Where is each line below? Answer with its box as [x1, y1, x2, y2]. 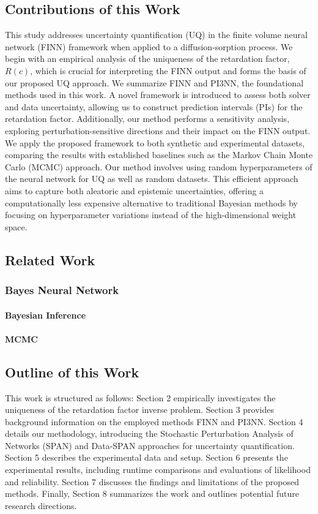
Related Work [5, 250, 95, 269]
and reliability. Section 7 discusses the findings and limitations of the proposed [5, 475, 299, 488]
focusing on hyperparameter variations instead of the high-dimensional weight [5, 208, 297, 221]
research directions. [5, 499, 77, 512]
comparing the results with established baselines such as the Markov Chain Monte [5, 148, 313, 161]
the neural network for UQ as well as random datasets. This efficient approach [5, 172, 298, 185]
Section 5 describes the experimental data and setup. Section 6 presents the [5, 451, 288, 464]
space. [5, 220, 28, 233]
